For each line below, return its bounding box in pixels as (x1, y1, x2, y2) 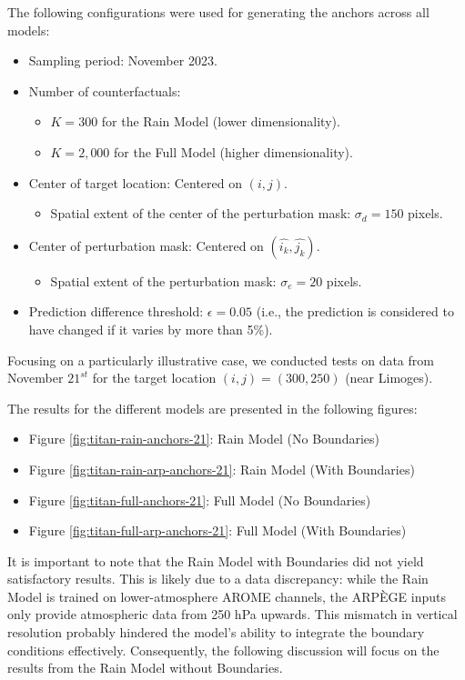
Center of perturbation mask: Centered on (28, 235, 264, 255)
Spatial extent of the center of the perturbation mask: (50, 204, 351, 223)
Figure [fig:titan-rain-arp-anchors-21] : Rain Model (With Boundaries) (28, 459, 415, 478)
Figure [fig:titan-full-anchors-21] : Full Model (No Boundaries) (28, 490, 371, 509)
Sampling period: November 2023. (28, 51, 217, 70)
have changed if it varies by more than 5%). (28, 319, 273, 338)
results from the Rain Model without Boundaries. (7, 658, 283, 677)
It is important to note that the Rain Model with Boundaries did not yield (7, 551, 424, 570)
